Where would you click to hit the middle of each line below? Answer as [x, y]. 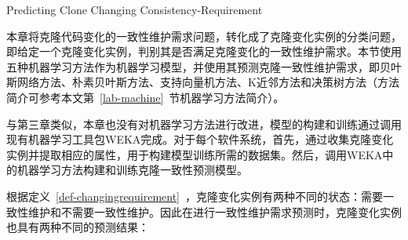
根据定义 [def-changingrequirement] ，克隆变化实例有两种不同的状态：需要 [195, 196]
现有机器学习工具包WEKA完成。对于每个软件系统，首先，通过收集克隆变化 [200, 139]
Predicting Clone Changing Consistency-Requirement [135, 9]
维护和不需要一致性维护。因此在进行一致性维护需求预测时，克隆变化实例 [215, 211]
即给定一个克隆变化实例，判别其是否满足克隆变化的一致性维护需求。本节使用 [204, 51]
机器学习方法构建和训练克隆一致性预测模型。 [132, 170]
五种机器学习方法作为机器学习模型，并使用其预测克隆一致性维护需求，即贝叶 [204, 66]
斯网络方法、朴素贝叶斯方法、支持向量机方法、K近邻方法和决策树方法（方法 [203, 82]
